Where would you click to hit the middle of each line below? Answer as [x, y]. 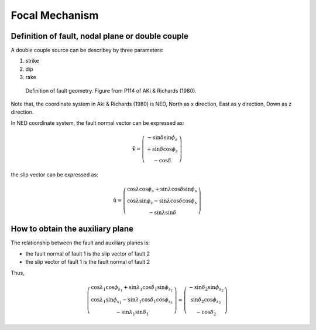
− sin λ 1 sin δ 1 [133, 313]
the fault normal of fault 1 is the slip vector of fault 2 [88, 254]
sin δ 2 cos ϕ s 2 [206, 301]
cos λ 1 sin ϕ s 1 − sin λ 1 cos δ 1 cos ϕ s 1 [132, 301]
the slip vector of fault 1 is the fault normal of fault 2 [88, 262]
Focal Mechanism [55, 15]
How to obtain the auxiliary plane [72, 229]
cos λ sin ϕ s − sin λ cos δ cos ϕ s [162, 202]
